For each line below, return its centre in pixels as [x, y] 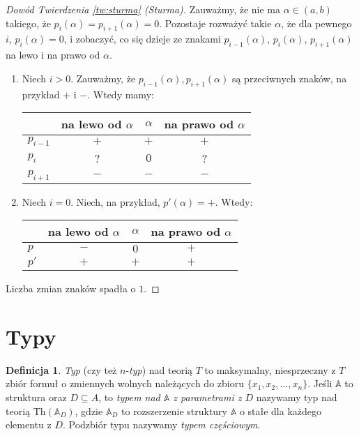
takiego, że [28, 23]
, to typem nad [129, 397]
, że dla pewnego [316, 23]
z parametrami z [207, 397]
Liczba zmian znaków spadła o [71, 288]
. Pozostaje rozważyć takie [215, 23]
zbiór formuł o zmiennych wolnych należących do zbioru [125, 383]
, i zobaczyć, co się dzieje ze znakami [142, 39]
